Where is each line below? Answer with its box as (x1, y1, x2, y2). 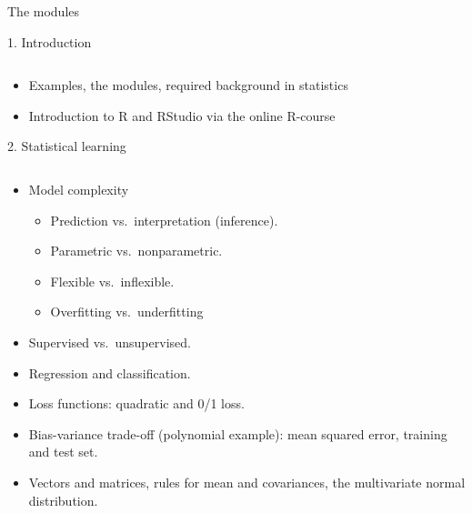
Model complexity (28, 179, 129, 198)
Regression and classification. (28, 363, 191, 382)
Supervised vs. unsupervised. (28, 332, 191, 351)
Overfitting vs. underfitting (50, 302, 204, 321)
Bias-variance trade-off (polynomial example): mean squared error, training (28, 424, 447, 443)
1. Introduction (7, 32, 92, 51)
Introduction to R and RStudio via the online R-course (28, 106, 336, 125)
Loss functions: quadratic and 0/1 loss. (28, 394, 245, 413)
